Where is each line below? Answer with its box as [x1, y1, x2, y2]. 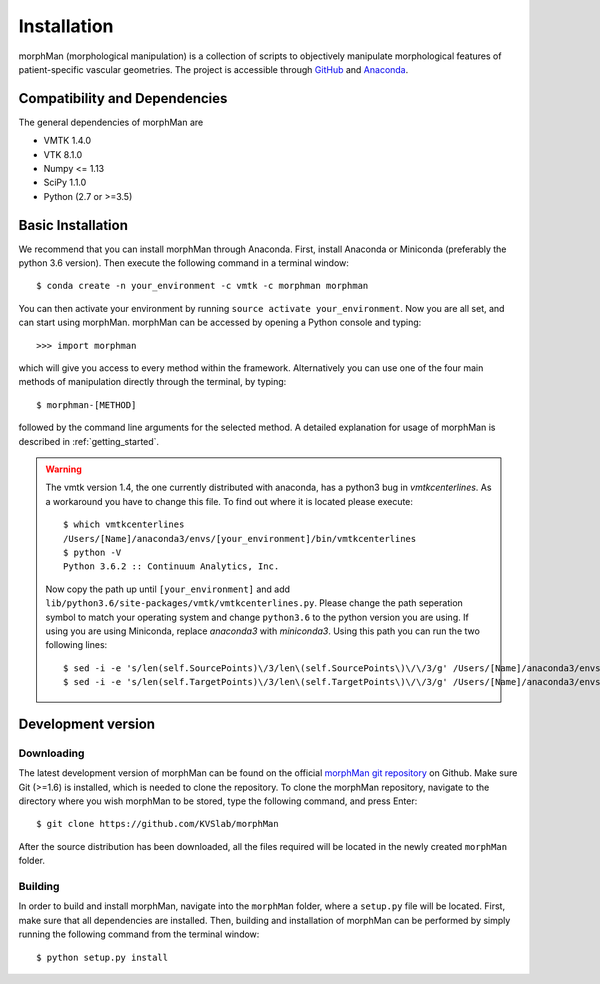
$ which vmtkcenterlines [63, 519, 185, 530]
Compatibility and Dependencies [18, 90, 228, 107]
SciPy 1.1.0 [43, 176, 87, 189]
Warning [45, 463, 82, 475]
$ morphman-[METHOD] [36, 399, 137, 410]
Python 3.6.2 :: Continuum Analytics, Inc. [63, 561, 280, 572]
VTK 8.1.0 [43, 148, 83, 160]
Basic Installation [18, 216, 129, 234]
